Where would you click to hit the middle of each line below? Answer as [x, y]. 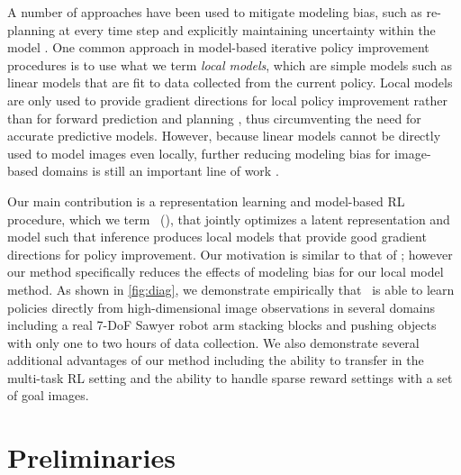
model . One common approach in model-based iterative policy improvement [218, 47]
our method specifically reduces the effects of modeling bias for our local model [226, 272]
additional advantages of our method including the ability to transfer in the [216, 360]
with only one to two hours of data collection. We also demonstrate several [213, 342]
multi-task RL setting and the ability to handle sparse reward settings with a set [230, 377]
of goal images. [48, 395]
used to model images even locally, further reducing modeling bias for [199, 153]
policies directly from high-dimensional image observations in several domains [221, 307]
